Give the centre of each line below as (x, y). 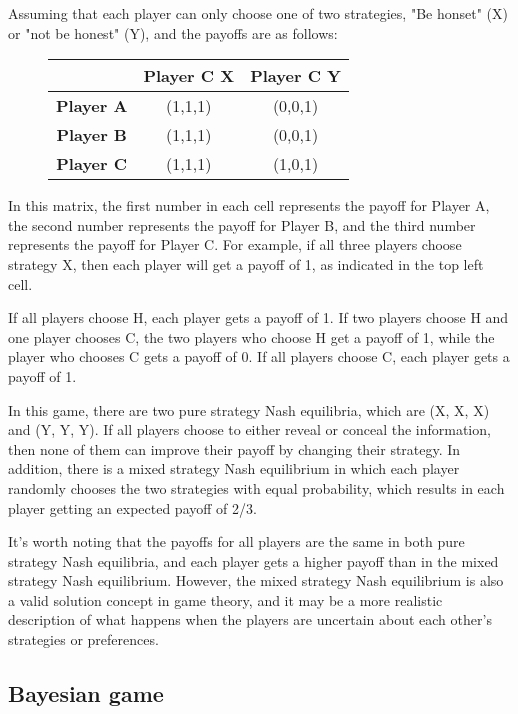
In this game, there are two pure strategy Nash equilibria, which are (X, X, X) (249, 409)
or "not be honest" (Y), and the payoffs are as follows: (173, 32)
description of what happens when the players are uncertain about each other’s (250, 619)
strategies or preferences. (83, 639)
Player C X (189, 76)
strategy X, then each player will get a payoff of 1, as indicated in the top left (246, 263)
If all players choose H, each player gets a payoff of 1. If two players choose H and (258, 317)
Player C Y (295, 76)
